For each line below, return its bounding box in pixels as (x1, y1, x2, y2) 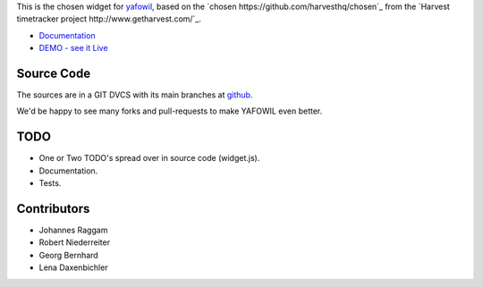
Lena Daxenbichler (38, 262, 108, 273)
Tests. (38, 178, 62, 189)
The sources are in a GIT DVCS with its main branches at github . (16, 89, 253, 100)
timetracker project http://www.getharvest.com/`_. (16, 13, 201, 24)
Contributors (16, 201, 90, 216)
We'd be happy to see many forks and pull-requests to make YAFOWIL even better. (16, 106, 323, 116)
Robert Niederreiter (38, 237, 111, 248)
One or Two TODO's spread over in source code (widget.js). (38, 153, 260, 164)
